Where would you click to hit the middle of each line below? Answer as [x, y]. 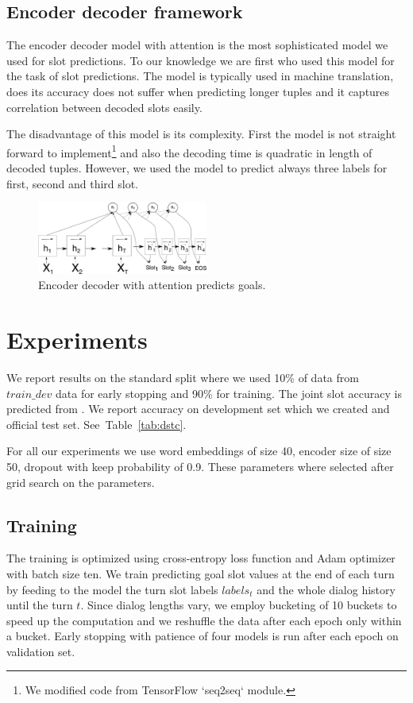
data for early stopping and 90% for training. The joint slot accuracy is [229, 393]
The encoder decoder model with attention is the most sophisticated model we [197, 45]
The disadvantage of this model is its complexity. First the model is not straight [201, 134]
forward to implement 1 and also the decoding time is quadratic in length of [189, 151]
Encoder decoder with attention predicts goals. [152, 285]
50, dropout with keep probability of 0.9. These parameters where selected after [200, 466]
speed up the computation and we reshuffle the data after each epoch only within [204, 620]
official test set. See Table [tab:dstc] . [96, 424]
